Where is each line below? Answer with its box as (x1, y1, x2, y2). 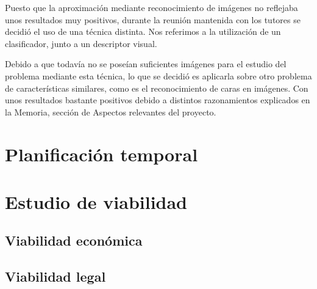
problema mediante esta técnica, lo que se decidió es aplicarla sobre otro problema (5, 69, 312, 82)
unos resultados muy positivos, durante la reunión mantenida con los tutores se (5, 13, 301, 26)
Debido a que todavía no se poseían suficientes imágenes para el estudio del (5, 57, 287, 70)
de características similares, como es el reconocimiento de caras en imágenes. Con (5, 81, 308, 94)
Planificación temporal (5, 141, 198, 166)
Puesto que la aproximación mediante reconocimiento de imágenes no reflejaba (5, 1, 298, 13)
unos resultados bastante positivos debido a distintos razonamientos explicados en (5, 93, 310, 106)
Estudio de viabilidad (5, 189, 188, 214)
